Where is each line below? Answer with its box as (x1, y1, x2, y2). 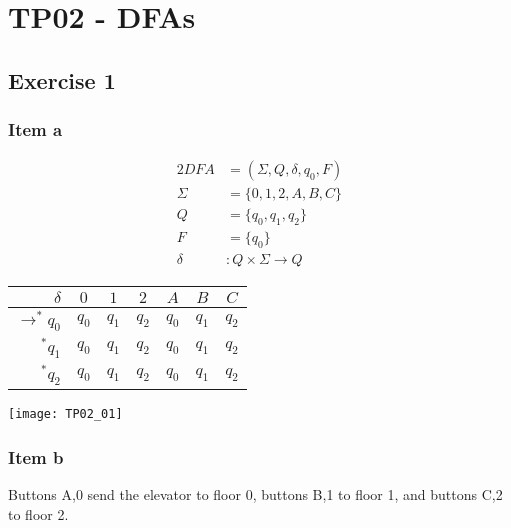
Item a (8, 117, 63, 142)
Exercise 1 (8, 64, 116, 95)
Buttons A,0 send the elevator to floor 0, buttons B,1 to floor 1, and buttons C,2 (8, 483, 503, 504)
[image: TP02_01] (8, 407, 123, 422)
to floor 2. (8, 503, 69, 524)
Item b (8, 444, 64, 469)
